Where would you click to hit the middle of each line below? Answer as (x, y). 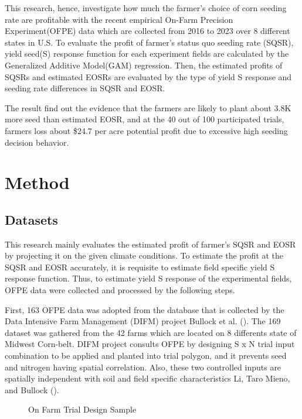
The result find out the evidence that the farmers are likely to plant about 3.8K (148, 107)
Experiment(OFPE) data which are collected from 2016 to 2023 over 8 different (147, 31)
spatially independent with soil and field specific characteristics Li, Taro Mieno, (147, 378)
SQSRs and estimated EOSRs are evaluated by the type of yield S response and (148, 76)
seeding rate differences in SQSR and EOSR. (85, 88)
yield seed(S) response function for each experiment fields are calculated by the (147, 54)
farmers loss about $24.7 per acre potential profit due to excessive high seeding (146, 130)
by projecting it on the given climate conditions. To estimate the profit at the (144, 255)
